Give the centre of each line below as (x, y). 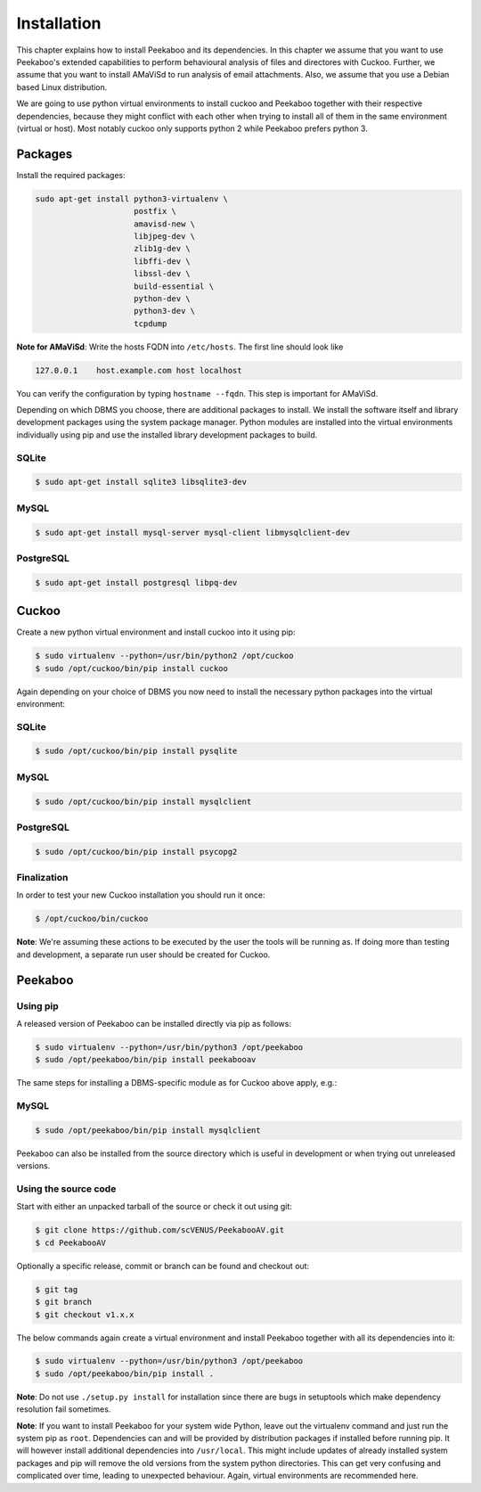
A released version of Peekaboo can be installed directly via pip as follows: (154, 1023)
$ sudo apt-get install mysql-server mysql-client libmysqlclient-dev (193, 532)
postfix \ (155, 211)
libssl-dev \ (162, 274)
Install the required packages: (71, 175)
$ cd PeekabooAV (71, 1242)
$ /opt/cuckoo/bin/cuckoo (92, 919)
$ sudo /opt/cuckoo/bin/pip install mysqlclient (143, 801)
